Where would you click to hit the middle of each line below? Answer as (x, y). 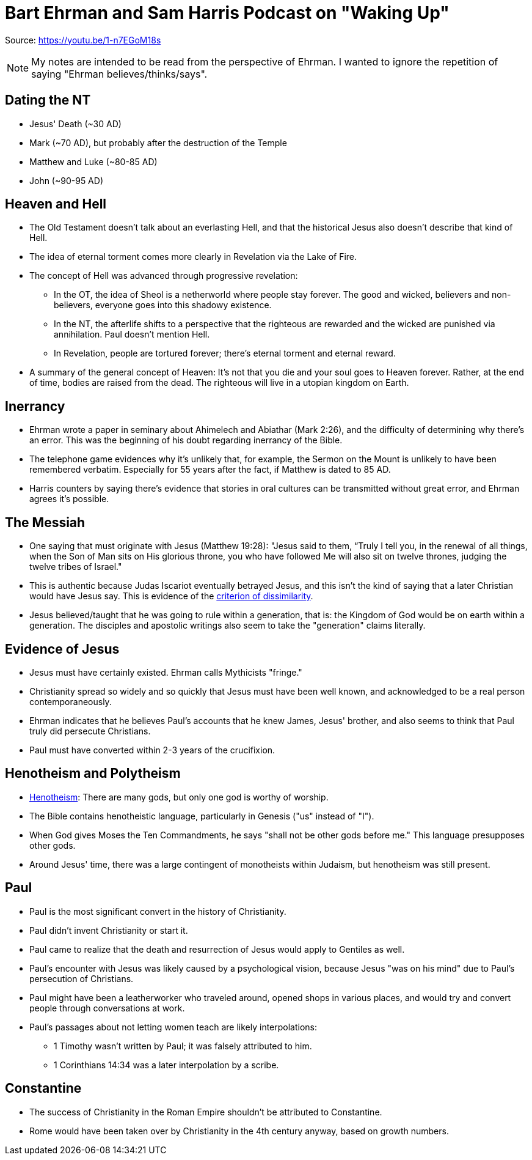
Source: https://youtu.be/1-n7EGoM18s (83, 40)
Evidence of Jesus (62, 649)
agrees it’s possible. (69, 499)
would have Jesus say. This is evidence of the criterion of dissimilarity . (171, 596)
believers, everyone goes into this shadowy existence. (163, 305)
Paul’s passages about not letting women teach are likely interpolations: (173, 1027)
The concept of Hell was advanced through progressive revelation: (164, 276)
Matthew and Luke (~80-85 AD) (93, 161)
